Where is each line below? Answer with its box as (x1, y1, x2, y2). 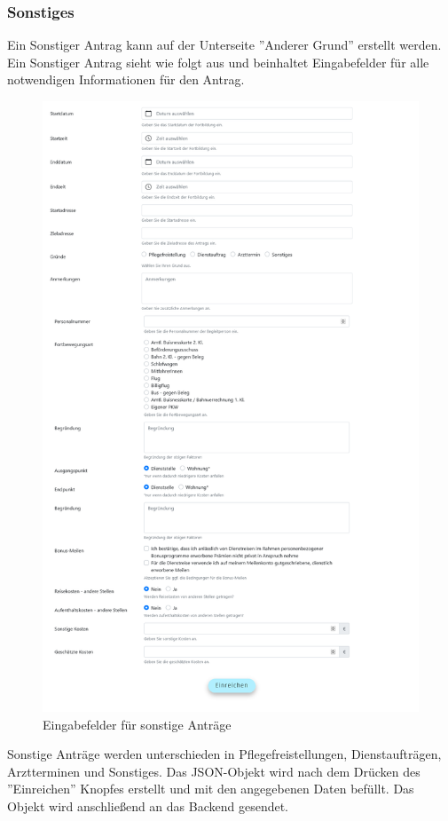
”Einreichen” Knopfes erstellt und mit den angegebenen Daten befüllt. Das (7, 779, 414, 798)
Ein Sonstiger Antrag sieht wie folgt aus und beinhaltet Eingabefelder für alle (7, 52, 429, 71)
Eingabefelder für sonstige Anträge (43, 714, 232, 733)
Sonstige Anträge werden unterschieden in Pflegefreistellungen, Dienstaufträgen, (7, 745, 442, 763)
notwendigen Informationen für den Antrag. (7, 70, 245, 89)
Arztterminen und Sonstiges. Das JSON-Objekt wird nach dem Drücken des (7, 762, 420, 780)
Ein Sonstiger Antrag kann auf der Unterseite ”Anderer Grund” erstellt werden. (7, 36, 442, 54)
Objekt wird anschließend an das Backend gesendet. (7, 797, 289, 816)
